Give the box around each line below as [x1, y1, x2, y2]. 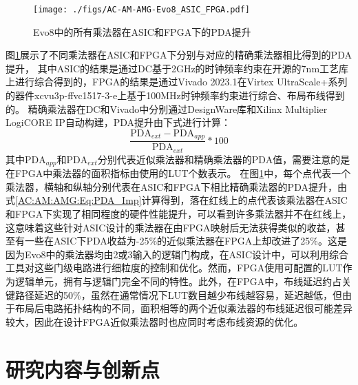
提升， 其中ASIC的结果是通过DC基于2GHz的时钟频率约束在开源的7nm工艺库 [6, 61, 349, 75]
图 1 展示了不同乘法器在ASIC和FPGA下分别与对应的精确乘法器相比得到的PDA [6, 48, 352, 62]
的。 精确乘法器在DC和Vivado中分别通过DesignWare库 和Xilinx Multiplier [6, 101, 328, 116]
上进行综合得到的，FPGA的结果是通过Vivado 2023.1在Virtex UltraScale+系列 [6, 74, 348, 89]
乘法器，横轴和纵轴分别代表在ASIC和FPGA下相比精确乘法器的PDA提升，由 [6, 179, 347, 194]
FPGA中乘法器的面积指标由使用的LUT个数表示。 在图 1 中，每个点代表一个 [14, 166, 351, 180]
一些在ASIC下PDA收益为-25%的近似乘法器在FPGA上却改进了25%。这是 [24, 233, 347, 248]
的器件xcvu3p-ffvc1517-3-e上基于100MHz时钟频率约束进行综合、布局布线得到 [6, 88, 345, 103]
